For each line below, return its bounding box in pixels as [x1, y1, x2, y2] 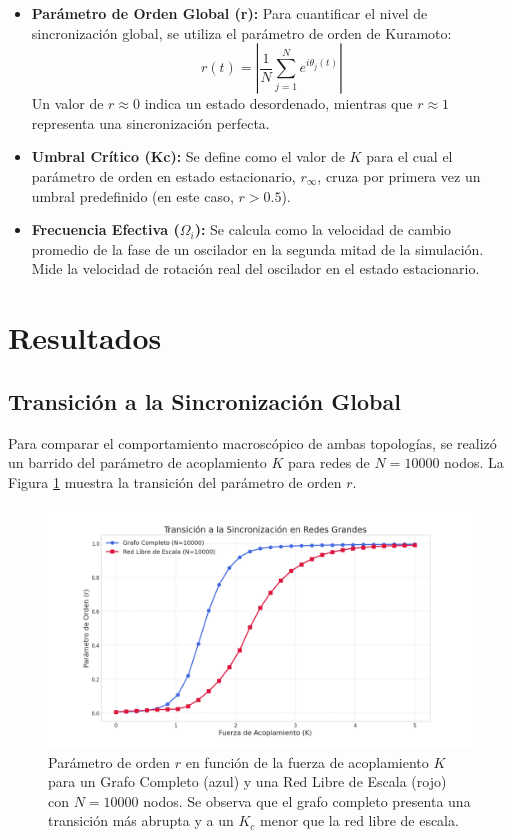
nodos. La [444, 452, 504, 473]
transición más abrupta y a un [48, 810, 234, 831]
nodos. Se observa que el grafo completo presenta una [143, 790, 471, 811]
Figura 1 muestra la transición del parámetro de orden [8, 471, 342, 492]
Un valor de [31, 93, 104, 114]
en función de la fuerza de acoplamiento [185, 751, 429, 772]
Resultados [8, 317, 162, 358]
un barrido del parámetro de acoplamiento [8, 452, 267, 473]
